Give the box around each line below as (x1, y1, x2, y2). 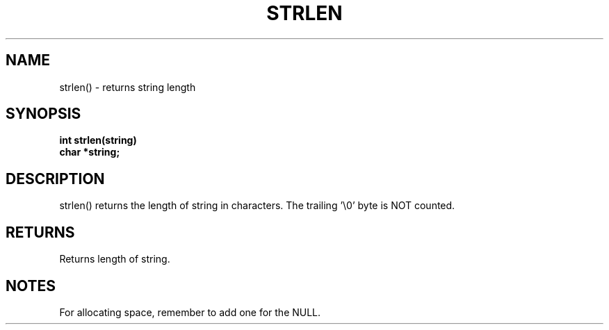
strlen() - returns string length (59, 81, 196, 93)
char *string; (59, 146, 120, 158)
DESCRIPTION (6, 170, 105, 188)
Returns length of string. (59, 253, 170, 265)
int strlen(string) (59, 134, 137, 147)
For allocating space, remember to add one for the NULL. (59, 306, 321, 318)
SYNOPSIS (6, 105, 81, 123)
